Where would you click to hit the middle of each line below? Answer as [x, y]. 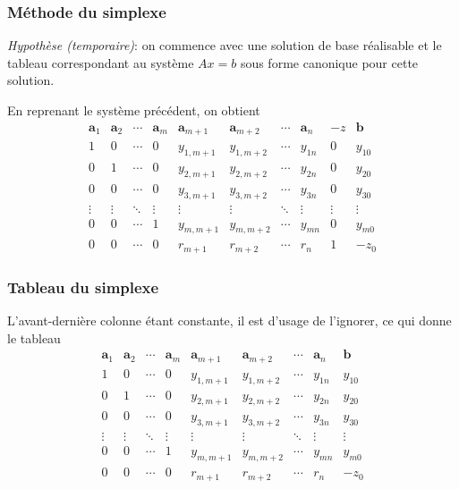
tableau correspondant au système [101, 62]
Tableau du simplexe [83, 287]
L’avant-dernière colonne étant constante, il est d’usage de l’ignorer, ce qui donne [229, 320]
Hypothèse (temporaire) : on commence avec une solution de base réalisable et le [225, 45]
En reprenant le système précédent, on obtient [134, 110]
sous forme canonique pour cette [329, 62]
